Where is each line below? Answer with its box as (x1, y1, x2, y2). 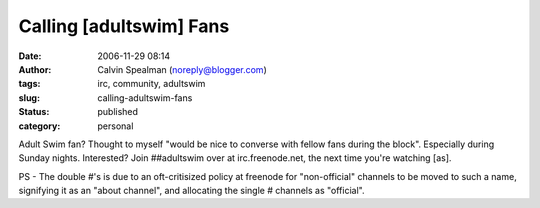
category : (18, 120, 61, 132)
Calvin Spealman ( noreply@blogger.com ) (97, 63, 267, 75)
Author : (18, 63, 52, 75)
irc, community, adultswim (97, 78, 206, 90)
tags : (18, 78, 41, 90)
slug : (18, 91, 40, 104)
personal (97, 120, 134, 132)
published (97, 106, 139, 118)
